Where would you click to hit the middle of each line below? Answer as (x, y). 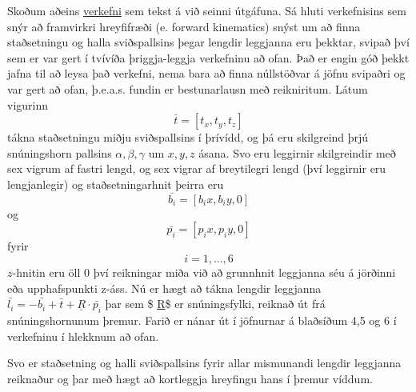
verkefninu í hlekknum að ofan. (83, 336)
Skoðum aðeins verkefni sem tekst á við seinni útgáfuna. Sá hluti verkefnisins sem (207, 10)
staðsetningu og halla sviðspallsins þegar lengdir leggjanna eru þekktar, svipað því (208, 42)
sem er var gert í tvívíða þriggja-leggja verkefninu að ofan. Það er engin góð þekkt (208, 57)
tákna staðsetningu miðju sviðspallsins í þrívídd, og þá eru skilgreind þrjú (188, 137)
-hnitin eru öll (46, 272)
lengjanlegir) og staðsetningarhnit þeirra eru (116, 184)
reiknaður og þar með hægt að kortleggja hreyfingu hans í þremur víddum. (190, 378)
